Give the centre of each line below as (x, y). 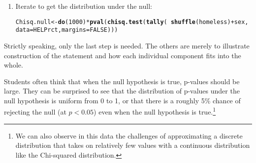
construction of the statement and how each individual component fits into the (123, 55)
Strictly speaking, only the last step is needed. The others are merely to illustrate (127, 45)
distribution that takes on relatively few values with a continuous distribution (133, 145)
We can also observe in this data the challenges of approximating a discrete (129, 135)
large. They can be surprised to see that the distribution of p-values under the (122, 91)
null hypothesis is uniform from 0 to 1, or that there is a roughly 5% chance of (122, 100)
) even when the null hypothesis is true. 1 (155, 111)
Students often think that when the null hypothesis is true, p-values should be (122, 81)
